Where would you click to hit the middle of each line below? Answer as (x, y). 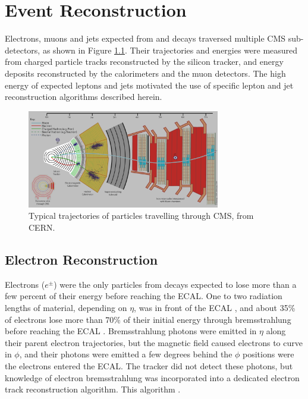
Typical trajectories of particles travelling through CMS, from (141, 216)
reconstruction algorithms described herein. (84, 97)
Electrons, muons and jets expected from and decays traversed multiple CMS (145, 38)
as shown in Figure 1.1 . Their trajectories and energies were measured (170, 50)
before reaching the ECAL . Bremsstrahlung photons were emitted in (131, 331)
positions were (268, 354)
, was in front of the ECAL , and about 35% (215, 308)
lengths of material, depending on (66, 308)
